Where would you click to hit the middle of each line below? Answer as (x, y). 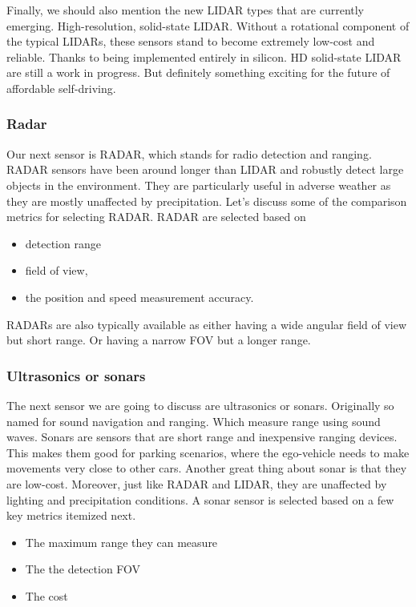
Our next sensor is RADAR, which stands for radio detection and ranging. (189, 153)
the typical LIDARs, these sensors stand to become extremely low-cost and (191, 41)
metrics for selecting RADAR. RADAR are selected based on (156, 217)
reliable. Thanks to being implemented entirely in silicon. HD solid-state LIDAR (204, 56)
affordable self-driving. (61, 88)
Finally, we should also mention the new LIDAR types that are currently (186, 10)
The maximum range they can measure (121, 542)
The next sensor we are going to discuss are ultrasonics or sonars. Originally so (200, 405)
